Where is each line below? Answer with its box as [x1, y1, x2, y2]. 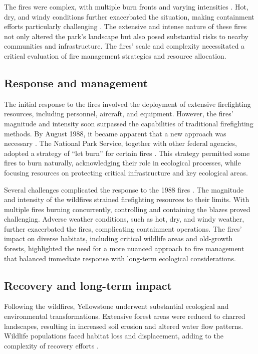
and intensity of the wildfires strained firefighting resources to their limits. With [4, 194, 249, 205]
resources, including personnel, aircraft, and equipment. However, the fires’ [4, 108, 233, 119]
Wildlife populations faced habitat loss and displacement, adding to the [4, 330, 223, 341]
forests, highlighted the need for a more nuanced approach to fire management [4, 243, 244, 254]
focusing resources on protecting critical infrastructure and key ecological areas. [4, 167, 248, 178]
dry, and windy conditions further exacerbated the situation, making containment [4, 11, 254, 22]
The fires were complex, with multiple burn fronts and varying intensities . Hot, [4, 2, 248, 12]
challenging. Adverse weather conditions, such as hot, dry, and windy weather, [4, 214, 244, 224]
